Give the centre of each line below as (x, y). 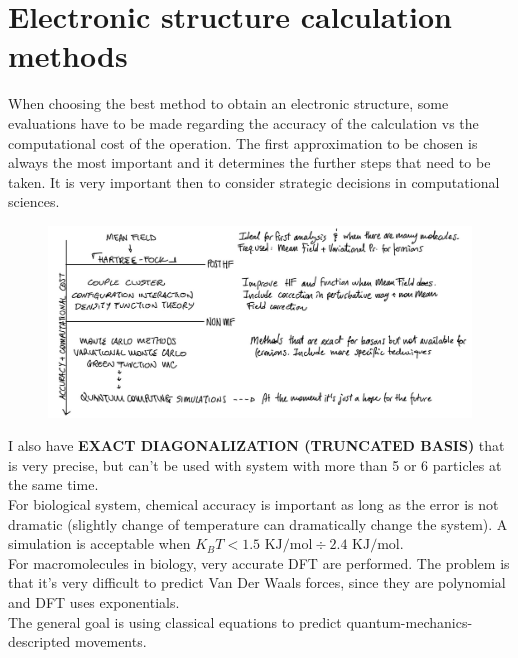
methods (68, 55)
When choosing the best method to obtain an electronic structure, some (228, 103)
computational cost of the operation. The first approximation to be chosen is (243, 142)
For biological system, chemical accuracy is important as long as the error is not (253, 503)
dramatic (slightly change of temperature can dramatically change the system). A (258, 523)
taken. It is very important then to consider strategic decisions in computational (254, 181)
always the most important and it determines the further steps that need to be (249, 162)
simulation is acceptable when (99, 543)
